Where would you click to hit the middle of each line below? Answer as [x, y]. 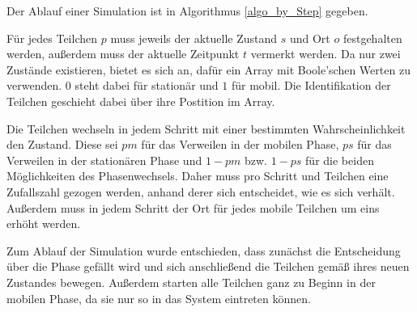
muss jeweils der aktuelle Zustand [194, 38]
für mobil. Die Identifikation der [311, 85]
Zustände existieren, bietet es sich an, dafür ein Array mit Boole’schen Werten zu [208, 69]
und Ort [310, 38]
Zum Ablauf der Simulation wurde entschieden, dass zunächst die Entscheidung [204, 250]
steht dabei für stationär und [147, 85]
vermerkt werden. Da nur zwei [326, 54]
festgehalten [372, 38]
